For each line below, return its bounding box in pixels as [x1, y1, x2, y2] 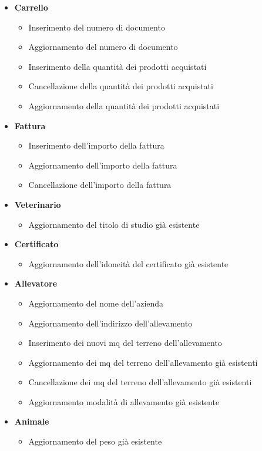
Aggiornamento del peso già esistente [28, 435, 162, 447]
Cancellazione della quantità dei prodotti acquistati [28, 80, 213, 92]
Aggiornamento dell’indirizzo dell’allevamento [28, 317, 193, 329]
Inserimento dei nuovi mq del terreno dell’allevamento [28, 336, 222, 349]
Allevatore [14, 277, 58, 290]
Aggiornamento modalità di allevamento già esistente [28, 395, 220, 408]
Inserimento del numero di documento [28, 21, 165, 33]
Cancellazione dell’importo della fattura [28, 179, 172, 191]
